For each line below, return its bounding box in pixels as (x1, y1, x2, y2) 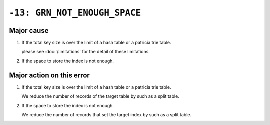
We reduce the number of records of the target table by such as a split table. (21, 93, 179, 99)
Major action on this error (9, 71, 90, 79)
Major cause (9, 26, 49, 35)
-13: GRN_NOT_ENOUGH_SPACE (9, 7, 141, 18)
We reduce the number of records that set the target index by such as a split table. (21, 111, 192, 117)
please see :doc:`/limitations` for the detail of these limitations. (21, 49, 150, 55)
